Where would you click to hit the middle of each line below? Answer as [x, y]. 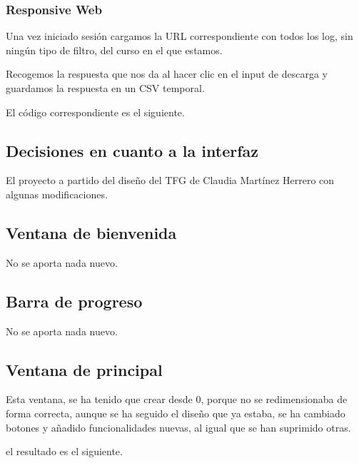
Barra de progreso [74, 301]
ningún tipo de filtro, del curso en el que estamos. [114, 50]
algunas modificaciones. [57, 194]
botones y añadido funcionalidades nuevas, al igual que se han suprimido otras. [178, 427]
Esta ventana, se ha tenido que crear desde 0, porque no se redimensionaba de [177, 399]
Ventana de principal [84, 369]
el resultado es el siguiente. [64, 451]
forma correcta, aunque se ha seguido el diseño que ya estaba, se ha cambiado [176, 413]
